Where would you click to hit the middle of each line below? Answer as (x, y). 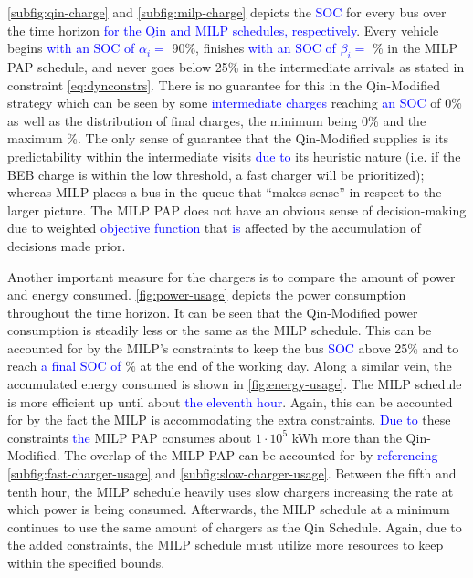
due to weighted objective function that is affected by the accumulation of (214, 228)
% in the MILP (415, 48)
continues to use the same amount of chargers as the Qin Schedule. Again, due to (235, 526)
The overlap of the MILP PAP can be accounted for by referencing (251, 455)
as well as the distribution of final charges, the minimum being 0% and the (217, 120)
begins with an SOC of (71, 48)
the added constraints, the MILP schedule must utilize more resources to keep (226, 545)
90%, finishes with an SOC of (254, 48)
